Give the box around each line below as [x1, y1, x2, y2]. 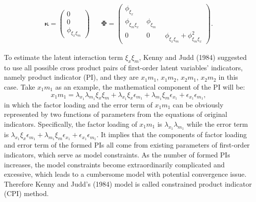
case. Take [4, 81, 35, 92]
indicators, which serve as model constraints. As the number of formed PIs [4, 149, 230, 159]
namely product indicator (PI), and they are [4, 72, 139, 82]
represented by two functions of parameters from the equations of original [4, 109, 227, 119]
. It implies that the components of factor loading [97, 129, 247, 140]
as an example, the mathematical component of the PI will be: [55, 81, 245, 92]
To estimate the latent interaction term [4, 51, 123, 62]
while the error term [186, 118, 248, 129]
